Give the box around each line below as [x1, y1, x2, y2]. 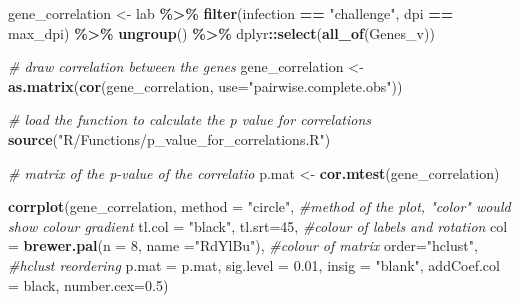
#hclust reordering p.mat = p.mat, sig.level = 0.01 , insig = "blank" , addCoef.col [8, 254, 500, 275]
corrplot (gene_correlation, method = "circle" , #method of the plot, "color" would [8, 196, 511, 217]
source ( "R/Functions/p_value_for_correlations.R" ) [8, 128, 331, 149]
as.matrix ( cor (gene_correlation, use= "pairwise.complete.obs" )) [8, 75, 403, 96]
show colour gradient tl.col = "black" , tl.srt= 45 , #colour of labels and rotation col [8, 215, 508, 236]
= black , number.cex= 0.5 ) [8, 274, 169, 295]
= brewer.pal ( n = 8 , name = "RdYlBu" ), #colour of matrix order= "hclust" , [8, 235, 478, 256]
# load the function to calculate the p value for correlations [8, 109, 372, 130]
